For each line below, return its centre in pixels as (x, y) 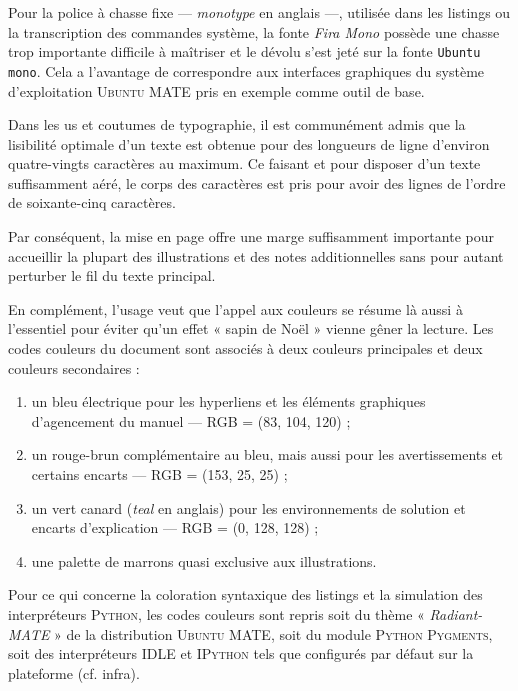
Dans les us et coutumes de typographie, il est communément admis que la (237, 124)
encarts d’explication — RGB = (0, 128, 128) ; (175, 527)
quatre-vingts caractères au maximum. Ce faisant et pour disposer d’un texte (244, 163)
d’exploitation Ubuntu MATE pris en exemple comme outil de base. (216, 90)
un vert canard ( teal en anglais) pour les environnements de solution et (248, 507)
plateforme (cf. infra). (74, 672)
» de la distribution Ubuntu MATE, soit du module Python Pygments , (273, 633)
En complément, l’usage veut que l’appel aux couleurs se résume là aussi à (235, 308)
